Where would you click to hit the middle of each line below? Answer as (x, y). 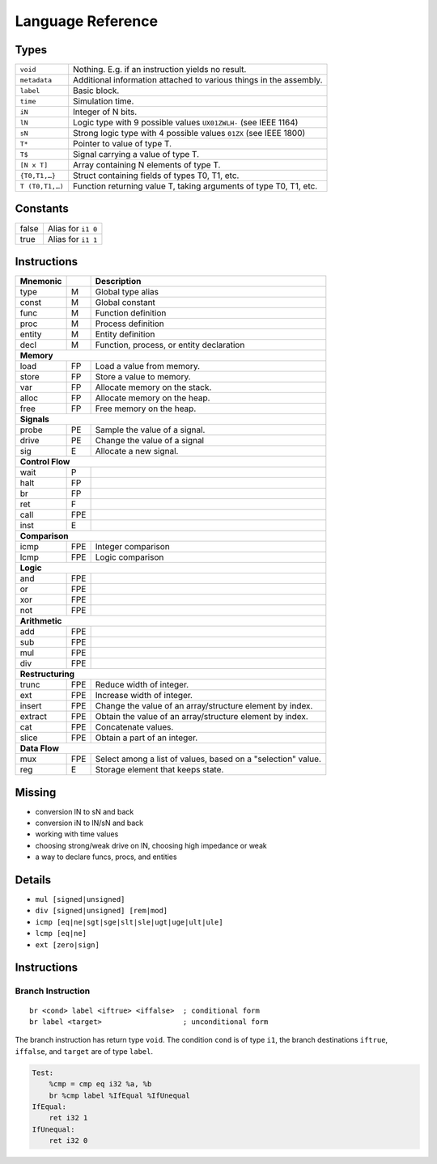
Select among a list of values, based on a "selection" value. (208, 759)
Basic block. (96, 91)
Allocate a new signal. (137, 451)
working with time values (77, 834)
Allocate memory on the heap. (153, 398)
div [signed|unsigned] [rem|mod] (102, 911)
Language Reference (86, 21)
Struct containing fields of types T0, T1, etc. (156, 176)
